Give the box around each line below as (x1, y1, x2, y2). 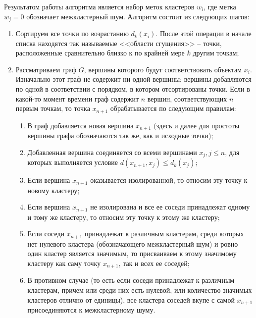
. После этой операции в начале (155, 28, 252, 39)
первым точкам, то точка (15, 103, 90, 113)
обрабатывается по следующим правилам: (110, 103, 236, 113)
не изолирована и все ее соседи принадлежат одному (90, 202, 250, 212)
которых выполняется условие (27, 157, 118, 167)
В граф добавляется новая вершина (27, 120, 134, 130)
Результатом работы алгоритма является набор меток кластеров (4, 1, 195, 11)
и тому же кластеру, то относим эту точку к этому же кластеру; (27, 212, 220, 222)
